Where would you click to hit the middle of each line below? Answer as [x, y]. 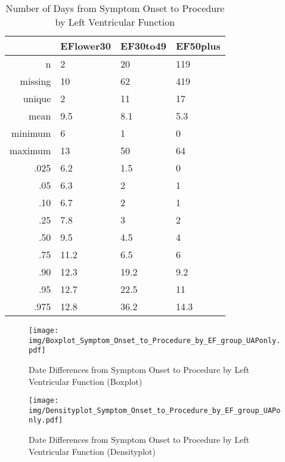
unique [37, 98]
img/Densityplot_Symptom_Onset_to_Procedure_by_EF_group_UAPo [155, 410]
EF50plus [198, 46]
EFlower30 [86, 46]
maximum [30, 150]
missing [35, 81]
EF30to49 [143, 46]
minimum [31, 133]
